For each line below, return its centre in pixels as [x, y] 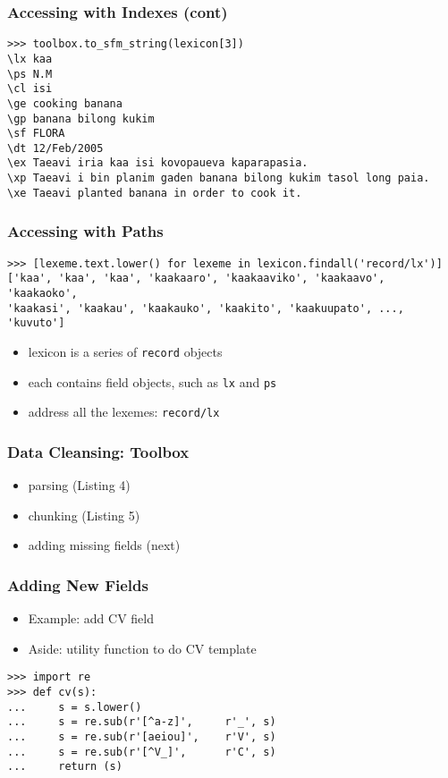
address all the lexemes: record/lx [124, 412]
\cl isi [30, 89]
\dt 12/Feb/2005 [55, 148]
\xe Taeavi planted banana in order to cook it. [155, 193]
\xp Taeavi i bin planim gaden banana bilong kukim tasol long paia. [219, 178]
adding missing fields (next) [104, 545]
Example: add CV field [91, 618]
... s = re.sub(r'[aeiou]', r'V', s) [142, 736]
